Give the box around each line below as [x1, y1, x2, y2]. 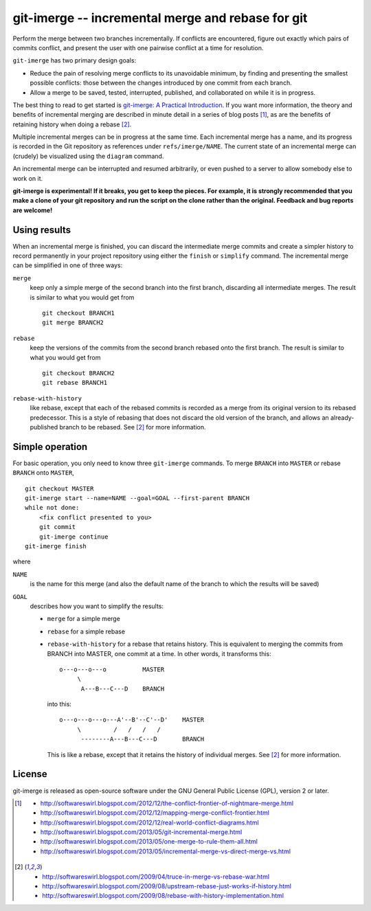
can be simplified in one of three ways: [12, 261, 123, 269]
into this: [47, 700, 72, 708]
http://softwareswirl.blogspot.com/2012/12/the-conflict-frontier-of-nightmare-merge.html [40, 799, 294, 807]
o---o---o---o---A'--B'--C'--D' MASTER [59, 716, 205, 724]
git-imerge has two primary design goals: [12, 56, 137, 65]
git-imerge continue [38, 532, 109, 541]
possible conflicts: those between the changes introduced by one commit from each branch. [30, 79, 292, 87]
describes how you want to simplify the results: [30, 602, 164, 610]
